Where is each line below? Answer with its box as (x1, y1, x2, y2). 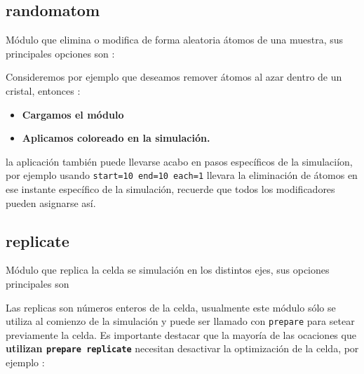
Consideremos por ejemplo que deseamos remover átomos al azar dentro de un (6, 69, 342, 84)
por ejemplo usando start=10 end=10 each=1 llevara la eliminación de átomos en (6, 168, 358, 182)
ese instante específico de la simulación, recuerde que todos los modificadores (6, 182, 335, 196)
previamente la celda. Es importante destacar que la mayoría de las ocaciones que (6, 327, 356, 342)
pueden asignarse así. (6, 195, 96, 210)
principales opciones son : (6, 46, 115, 60)
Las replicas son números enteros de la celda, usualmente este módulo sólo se (6, 300, 336, 314)
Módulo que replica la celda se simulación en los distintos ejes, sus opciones (6, 262, 330, 277)
